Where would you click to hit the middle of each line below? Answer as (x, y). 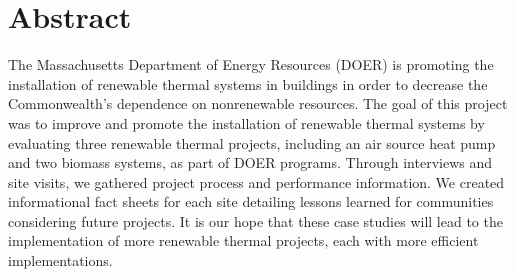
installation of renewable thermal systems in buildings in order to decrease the (248, 83)
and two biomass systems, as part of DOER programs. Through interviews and (250, 162)
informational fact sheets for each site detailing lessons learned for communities (251, 201)
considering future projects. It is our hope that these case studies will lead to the (255, 220)
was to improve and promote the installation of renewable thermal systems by (246, 122)
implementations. (60, 260)
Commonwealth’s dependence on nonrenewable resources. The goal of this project (258, 103)
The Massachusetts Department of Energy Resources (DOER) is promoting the (251, 64)
